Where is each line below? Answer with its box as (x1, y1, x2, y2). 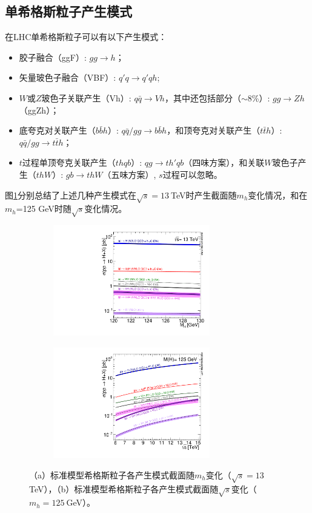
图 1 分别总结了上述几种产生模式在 (5, 188, 136, 201)
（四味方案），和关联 (184, 156, 265, 169)
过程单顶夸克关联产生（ (22, 156, 116, 169)
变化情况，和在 (248, 188, 308, 201)
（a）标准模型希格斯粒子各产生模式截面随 (29, 468, 194, 481)
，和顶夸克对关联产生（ (167, 124, 261, 137)
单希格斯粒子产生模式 (5, 2, 132, 21)
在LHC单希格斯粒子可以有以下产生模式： (5, 30, 167, 43)
